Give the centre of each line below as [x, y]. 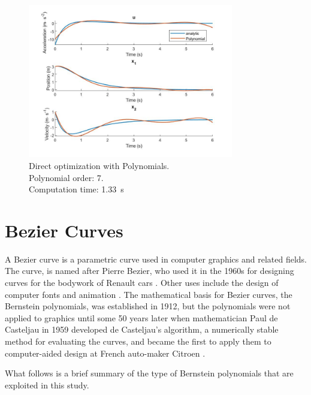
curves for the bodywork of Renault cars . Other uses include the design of [142, 283]
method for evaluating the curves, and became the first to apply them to [138, 341]
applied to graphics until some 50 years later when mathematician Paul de [141, 317]
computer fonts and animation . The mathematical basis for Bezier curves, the [149, 294]
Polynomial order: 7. [66, 177]
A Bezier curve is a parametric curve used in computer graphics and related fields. [156, 259]
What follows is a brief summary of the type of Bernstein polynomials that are [149, 373]
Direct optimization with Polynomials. [99, 165]
